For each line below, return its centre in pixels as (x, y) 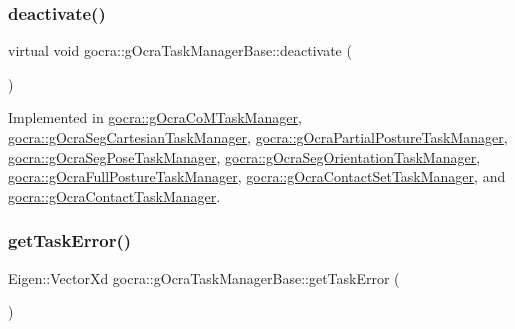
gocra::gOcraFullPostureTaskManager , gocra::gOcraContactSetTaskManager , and (257, 176)
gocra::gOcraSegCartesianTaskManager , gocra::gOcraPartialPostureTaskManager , (258, 137)
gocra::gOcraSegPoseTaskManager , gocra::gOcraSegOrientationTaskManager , (244, 156)
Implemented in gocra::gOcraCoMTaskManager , (155, 117)
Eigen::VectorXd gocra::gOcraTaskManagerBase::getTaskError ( (204, 277)
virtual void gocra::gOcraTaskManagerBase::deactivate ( (180, 50)
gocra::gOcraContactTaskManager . (114, 195)
